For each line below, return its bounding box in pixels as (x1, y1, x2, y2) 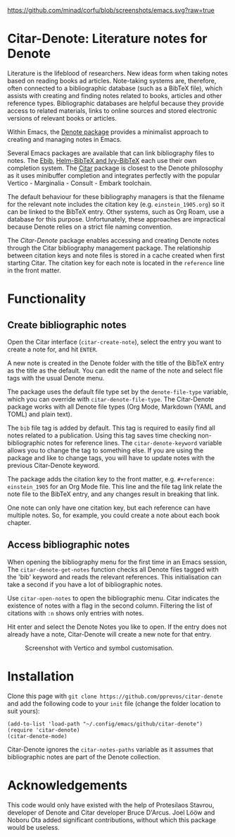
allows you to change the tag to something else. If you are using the (7, 446, 204, 454)
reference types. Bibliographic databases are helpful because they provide (7, 99, 224, 107)
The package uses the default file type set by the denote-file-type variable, (7, 387, 229, 396)
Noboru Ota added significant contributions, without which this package (7, 815, 217, 824)
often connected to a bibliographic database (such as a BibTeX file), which (7, 84, 223, 92)
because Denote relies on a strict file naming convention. (7, 222, 172, 231)
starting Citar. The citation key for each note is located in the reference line (7, 258, 225, 267)
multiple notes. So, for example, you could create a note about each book (7, 511, 220, 519)
